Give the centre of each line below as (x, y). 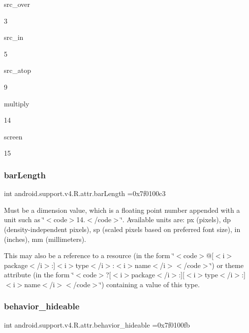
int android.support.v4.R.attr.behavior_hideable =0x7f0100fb (97, 324)
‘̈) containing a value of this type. (150, 284)
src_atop (17, 70)
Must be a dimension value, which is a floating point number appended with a (122, 210)
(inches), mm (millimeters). (45, 239)
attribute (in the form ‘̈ (39, 275)
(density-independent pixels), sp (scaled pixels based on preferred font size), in (122, 229)
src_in (14, 37)
